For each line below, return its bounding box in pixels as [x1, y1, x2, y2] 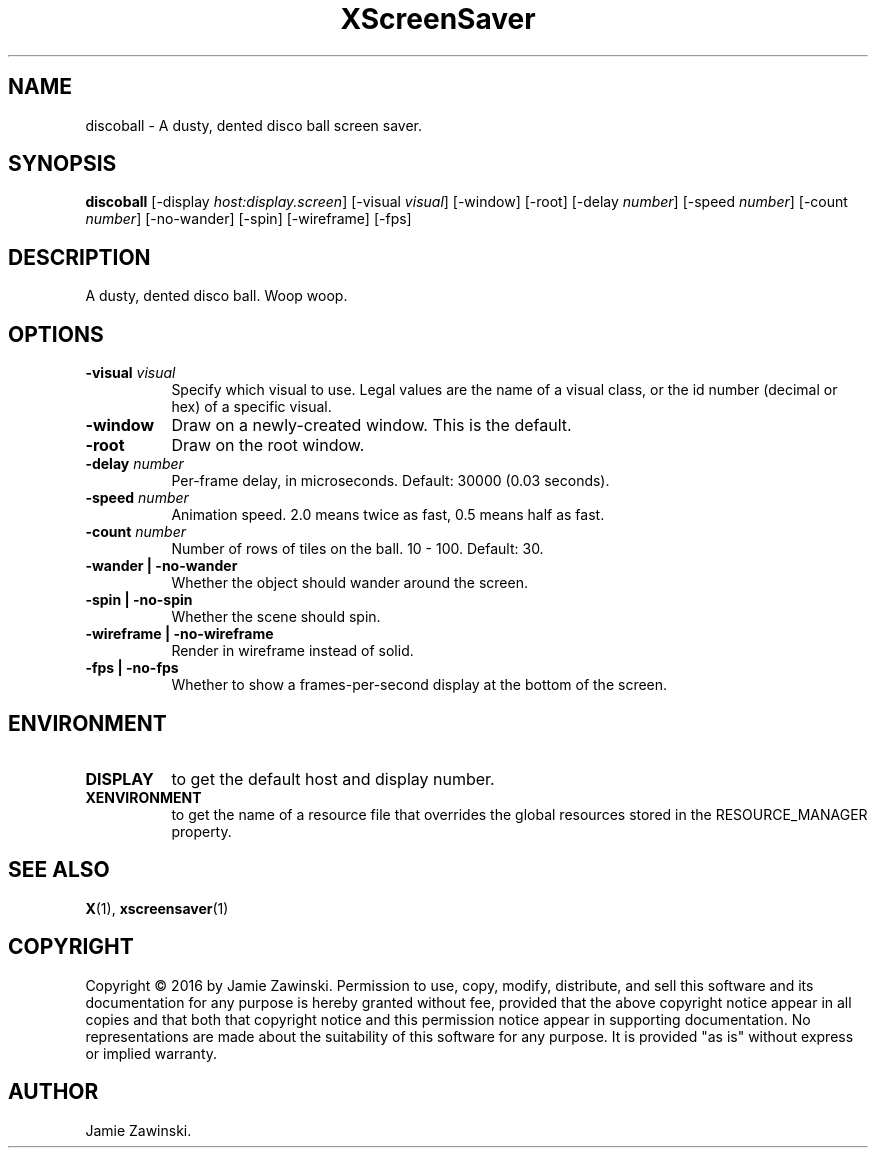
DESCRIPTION [8, 244, 151, 270]
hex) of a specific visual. [171, 398, 332, 416]
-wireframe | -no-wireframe [85, 625, 274, 643]
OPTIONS [8, 321, 104, 347]
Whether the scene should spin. [171, 608, 381, 626]
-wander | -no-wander [85, 557, 238, 575]
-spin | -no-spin [85, 591, 193, 609]
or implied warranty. [85, 1044, 218, 1062]
